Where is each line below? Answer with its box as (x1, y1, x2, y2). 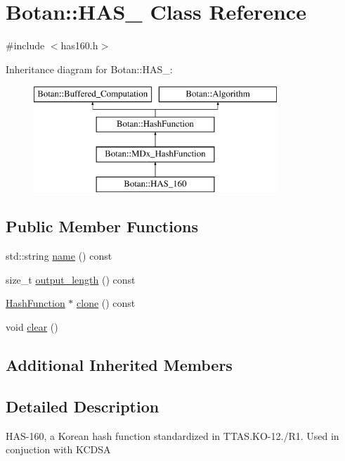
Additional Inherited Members (6, 354, 233, 376)
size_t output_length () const (6, 272, 136, 286)
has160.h (60, 38, 98, 53)
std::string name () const (6, 248, 112, 263)
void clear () (6, 320, 58, 334)
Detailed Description (6, 395, 160, 417)
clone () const (77, 296, 136, 310)
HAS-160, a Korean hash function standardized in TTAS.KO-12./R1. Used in (6, 428, 339, 443)
